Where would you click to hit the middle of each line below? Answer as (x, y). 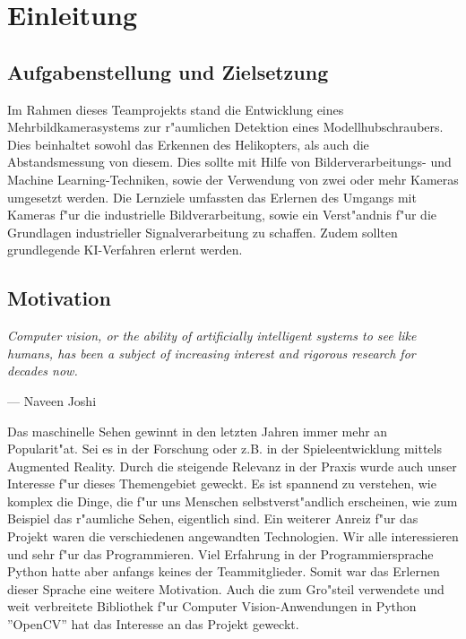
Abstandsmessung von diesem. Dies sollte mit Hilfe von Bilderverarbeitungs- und (229, 162)
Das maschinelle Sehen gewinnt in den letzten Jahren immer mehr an (198, 431)
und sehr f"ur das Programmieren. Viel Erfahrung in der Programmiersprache (220, 553)
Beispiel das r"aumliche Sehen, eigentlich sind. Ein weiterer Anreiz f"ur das (213, 518)
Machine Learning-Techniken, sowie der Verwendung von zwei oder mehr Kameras (233, 179)
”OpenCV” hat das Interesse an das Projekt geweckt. (153, 624)
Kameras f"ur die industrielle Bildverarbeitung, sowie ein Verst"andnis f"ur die (222, 215)
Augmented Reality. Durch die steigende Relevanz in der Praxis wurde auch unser (232, 466)
